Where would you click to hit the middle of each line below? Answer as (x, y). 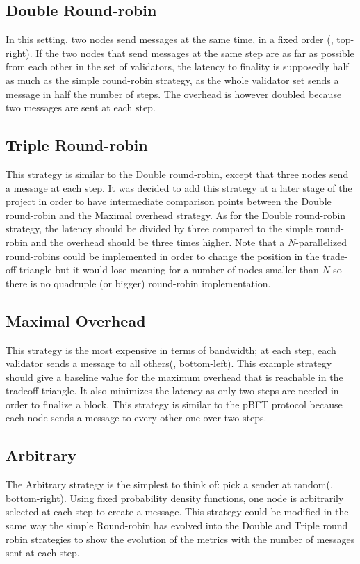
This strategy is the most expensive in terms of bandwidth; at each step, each (171, 349)
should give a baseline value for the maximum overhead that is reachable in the (174, 377)
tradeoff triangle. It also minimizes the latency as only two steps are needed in (172, 390)
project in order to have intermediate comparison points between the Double (169, 201)
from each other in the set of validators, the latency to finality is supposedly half (177, 66)
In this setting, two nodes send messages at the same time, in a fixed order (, (170, 39)
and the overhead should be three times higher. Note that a (158, 242)
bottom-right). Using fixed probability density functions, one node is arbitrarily (175, 498)
